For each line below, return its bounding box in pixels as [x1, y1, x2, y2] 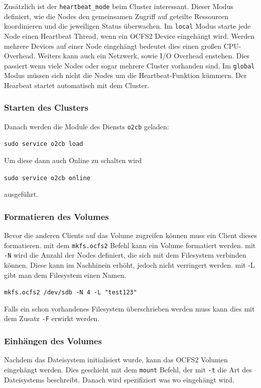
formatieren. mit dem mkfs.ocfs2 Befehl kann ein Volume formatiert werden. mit [4, 240, 256, 250]
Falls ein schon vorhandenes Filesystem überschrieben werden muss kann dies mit [4, 303, 255, 314]
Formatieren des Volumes [4, 210, 109, 222]
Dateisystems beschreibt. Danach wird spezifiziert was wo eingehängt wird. [4, 374, 234, 384]
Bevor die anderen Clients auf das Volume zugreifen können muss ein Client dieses [4, 230, 257, 241]
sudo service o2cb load [4, 140, 83, 148]
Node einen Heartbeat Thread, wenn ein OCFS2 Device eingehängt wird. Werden [4, 30, 255, 41]
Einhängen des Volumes [4, 335, 102, 347]
